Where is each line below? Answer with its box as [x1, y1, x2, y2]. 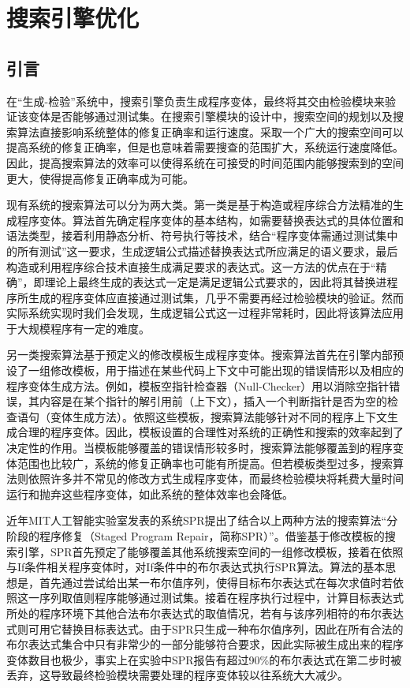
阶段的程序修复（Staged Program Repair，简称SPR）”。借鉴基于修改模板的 [6, 528, 385, 544]
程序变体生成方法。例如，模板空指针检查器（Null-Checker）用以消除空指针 [6, 377, 389, 394]
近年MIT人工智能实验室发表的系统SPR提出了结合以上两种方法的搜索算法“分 [6, 512, 398, 529]
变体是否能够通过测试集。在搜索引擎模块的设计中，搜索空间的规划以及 [28, 108, 393, 125]
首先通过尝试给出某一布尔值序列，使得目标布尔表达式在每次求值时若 [39, 574, 393, 590]
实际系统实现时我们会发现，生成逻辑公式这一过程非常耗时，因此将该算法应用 [6, 305, 404, 321]
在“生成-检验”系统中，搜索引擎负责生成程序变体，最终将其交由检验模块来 [6, 92, 385, 109]
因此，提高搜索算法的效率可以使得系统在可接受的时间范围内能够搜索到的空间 [6, 154, 404, 170]
